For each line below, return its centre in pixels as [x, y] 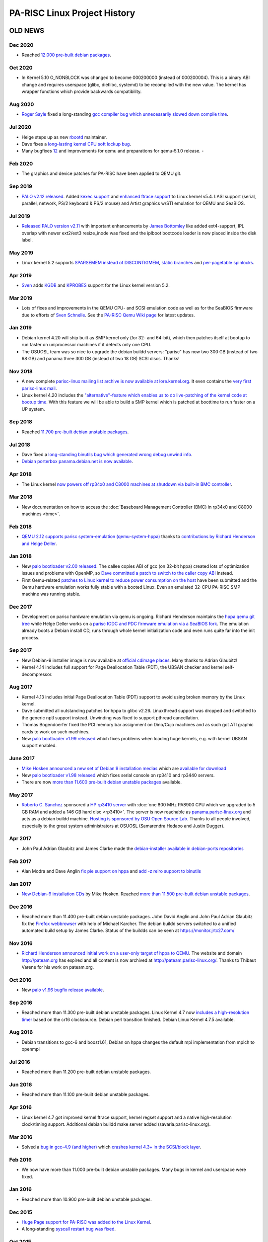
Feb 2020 [21, 164]
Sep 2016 [21, 1003]
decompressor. [37, 674]
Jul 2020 [20, 127]
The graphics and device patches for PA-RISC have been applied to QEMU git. [101, 173]
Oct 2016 [20, 980]
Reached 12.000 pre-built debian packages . [66, 55]
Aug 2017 [21, 687]
